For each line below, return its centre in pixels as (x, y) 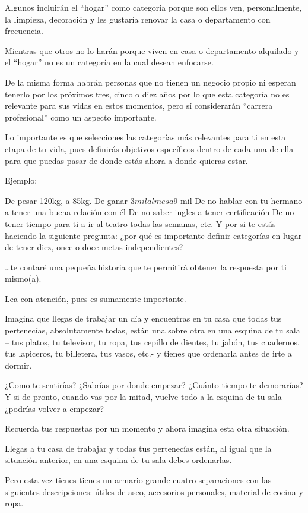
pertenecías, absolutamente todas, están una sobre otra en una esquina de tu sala (153, 330)
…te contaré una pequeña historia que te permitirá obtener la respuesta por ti (146, 267)
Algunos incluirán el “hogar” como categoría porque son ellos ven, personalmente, (153, 7)
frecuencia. (24, 31)
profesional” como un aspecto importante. (81, 117)
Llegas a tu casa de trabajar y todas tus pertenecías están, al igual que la (138, 448)
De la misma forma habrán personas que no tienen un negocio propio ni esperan (150, 82)
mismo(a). (23, 278)
